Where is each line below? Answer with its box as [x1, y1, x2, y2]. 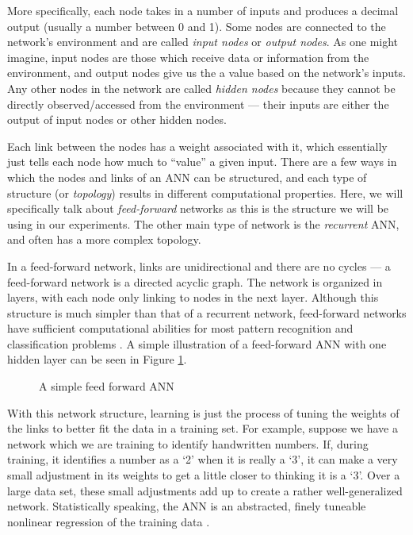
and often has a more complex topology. [7, 231, 201, 248]
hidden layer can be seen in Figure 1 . [7, 351, 187, 368]
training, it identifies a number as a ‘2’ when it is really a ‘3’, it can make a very [7, 451, 398, 468]
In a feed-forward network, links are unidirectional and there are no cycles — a [7, 257, 391, 274]
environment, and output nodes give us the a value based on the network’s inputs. [7, 64, 406, 81]
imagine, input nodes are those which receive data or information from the [7, 48, 369, 65]
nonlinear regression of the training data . [7, 513, 210, 529]
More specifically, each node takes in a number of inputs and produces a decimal [7, 2, 399, 18]
